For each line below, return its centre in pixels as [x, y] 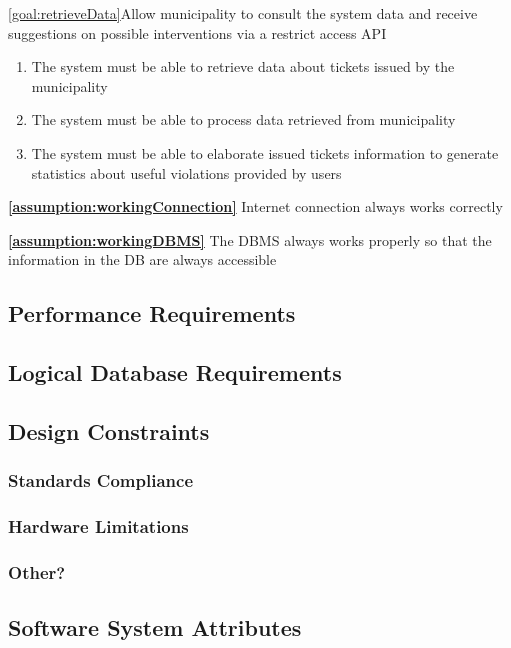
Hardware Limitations [98, 526]
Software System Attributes [155, 627]
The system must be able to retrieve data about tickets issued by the [243, 66]
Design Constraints [109, 430]
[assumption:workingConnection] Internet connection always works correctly [255, 206]
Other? [37, 571]
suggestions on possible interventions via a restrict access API [197, 32]
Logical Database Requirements [175, 372]
